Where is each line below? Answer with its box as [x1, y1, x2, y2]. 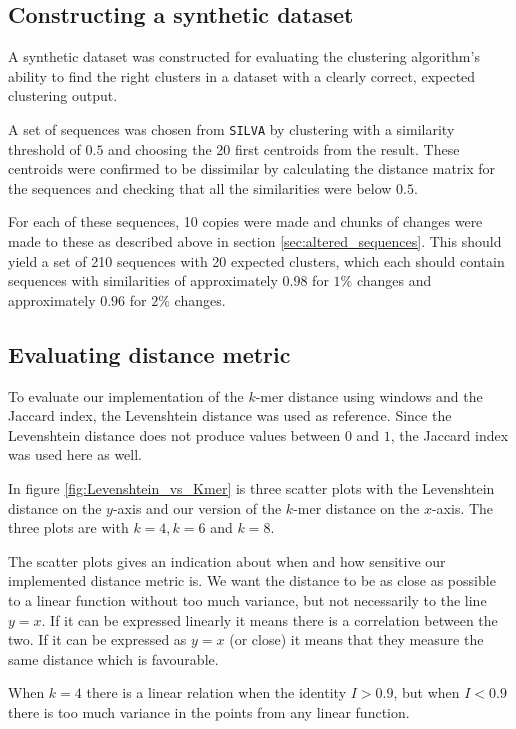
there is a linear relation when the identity [86, 682, 347, 703]
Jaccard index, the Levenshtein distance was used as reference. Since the [8, 405, 452, 426]
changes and [356, 270, 432, 291]
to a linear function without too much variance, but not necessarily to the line [8, 589, 487, 610]
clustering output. [8, 85, 118, 106]
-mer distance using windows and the [255, 385, 483, 406]
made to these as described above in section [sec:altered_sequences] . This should [8, 231, 502, 252]
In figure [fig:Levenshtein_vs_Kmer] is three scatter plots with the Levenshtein [8, 477, 495, 498]
